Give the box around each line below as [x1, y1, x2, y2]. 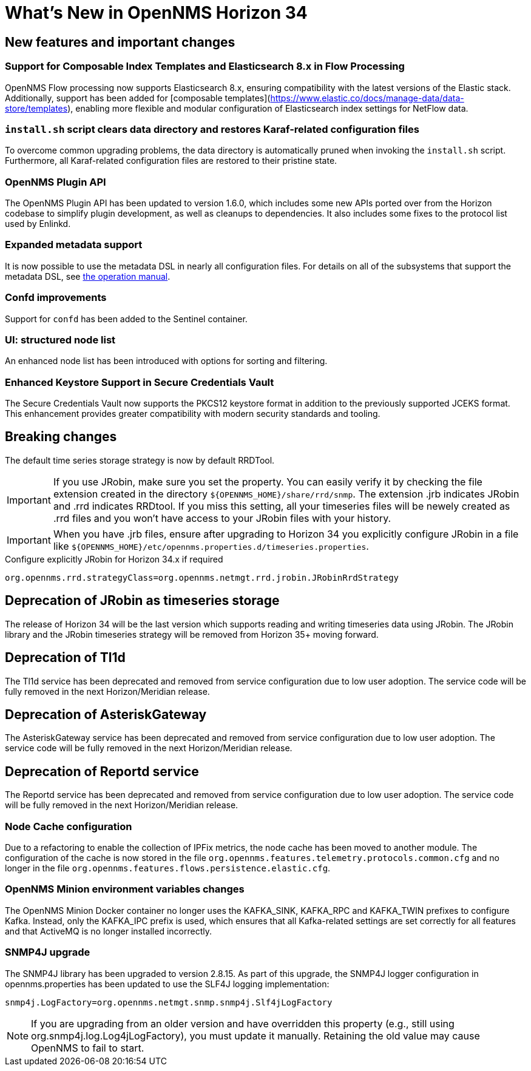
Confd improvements [5, 291, 107, 304]
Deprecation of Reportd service [5, 763, 199, 779]
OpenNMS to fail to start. [31, 1041, 144, 1054]
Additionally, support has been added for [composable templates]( [5, 92, 271, 103]
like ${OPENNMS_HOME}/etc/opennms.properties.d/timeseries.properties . [53, 539, 369, 552]
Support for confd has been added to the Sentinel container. [5, 313, 248, 324]
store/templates [5, 103, 68, 113]
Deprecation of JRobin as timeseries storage [5, 593, 280, 609]
